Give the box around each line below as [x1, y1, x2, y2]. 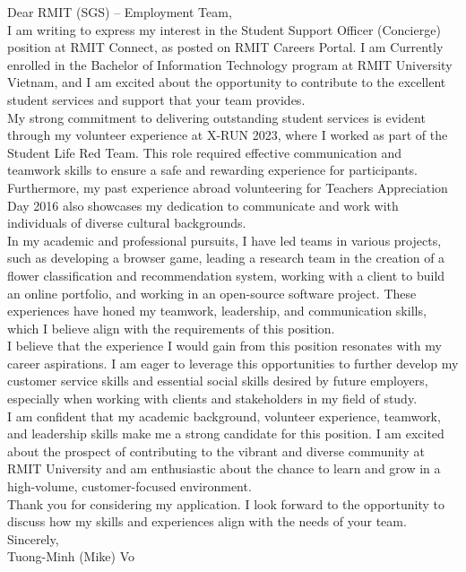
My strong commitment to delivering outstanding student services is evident [7, 108, 426, 126]
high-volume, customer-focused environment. [7, 477, 252, 496]
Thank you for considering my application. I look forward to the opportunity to [7, 494, 445, 513]
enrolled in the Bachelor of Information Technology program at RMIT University [7, 55, 453, 74]
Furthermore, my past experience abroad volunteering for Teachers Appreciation [7, 178, 448, 196]
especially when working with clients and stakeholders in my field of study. [7, 389, 418, 408]
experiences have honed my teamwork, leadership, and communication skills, [7, 301, 427, 320]
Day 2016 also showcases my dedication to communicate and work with [7, 195, 399, 214]
